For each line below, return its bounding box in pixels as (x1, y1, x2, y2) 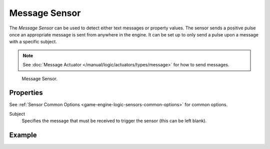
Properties (9, 89, 43, 97)
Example (9, 131, 37, 139)
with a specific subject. (9, 39, 57, 45)
